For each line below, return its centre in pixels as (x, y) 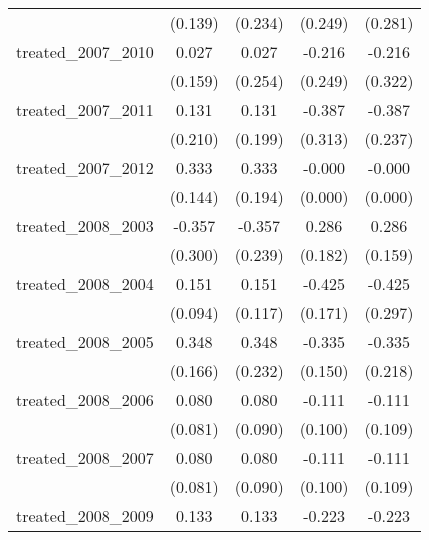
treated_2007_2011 (85, 109)
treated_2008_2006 (85, 399)
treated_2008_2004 (85, 283)
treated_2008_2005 (85, 341)
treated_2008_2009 (85, 515)
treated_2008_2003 (85, 225)
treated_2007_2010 (85, 51)
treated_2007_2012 (85, 167)
